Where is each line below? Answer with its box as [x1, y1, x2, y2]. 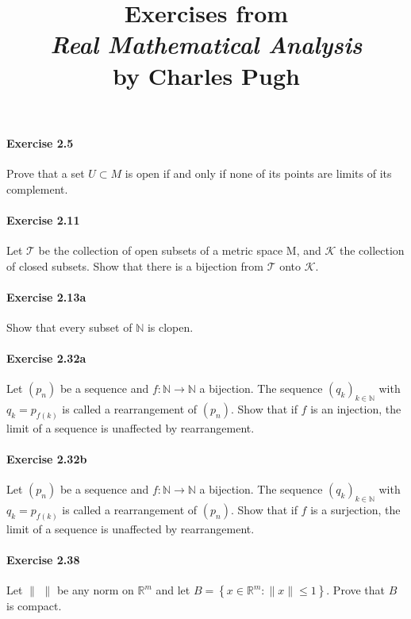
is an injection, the [310, 401, 401, 417]
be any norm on [56, 582, 134, 598]
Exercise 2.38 [6, 552, 80, 568]
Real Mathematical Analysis [50, 28, 363, 61]
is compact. [6, 598, 62, 614]
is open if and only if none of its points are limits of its [125, 164, 392, 181]
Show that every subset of [6, 318, 133, 335]
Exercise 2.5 [6, 134, 74, 151]
